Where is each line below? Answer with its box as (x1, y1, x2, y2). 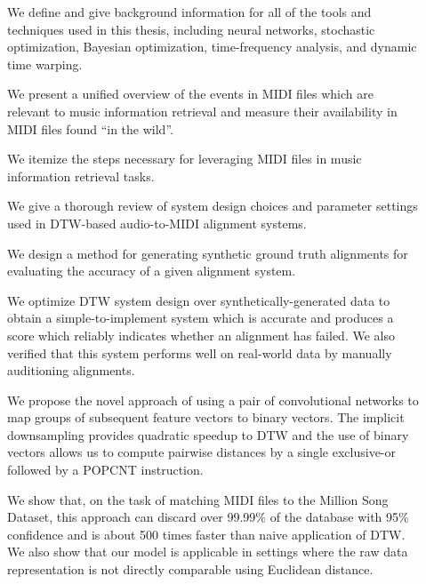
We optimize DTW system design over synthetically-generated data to (7, 291, 390, 309)
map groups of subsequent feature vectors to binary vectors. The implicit (7, 408, 405, 427)
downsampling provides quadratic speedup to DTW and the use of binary (7, 425, 409, 444)
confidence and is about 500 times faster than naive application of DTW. (7, 524, 406, 543)
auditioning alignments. (7, 361, 135, 380)
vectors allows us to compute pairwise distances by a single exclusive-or (7, 443, 396, 461)
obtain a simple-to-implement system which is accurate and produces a (7, 308, 394, 327)
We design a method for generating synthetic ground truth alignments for (7, 244, 408, 262)
